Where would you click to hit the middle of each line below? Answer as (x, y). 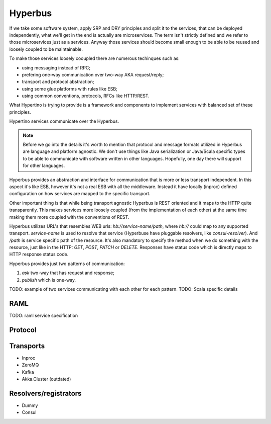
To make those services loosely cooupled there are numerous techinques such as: (95, 58)
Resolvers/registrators (45, 393)
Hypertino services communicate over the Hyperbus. (64, 121)
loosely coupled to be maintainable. (46, 49)
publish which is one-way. (49, 280)
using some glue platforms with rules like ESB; (70, 89)
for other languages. (44, 165)
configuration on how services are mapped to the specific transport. (80, 194)
